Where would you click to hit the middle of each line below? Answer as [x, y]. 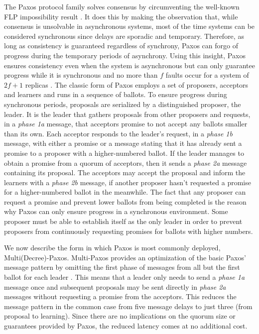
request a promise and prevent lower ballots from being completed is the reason [125, 201]
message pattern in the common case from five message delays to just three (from [128, 306]
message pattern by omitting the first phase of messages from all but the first [122, 267]
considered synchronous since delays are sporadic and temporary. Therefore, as [124, 36]
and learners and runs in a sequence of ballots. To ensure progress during [116, 94]
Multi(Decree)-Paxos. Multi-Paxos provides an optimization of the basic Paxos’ [125, 257]
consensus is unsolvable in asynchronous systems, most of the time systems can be [129, 26]
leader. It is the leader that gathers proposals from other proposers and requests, [127, 114]
